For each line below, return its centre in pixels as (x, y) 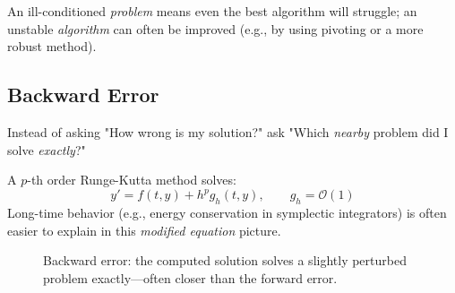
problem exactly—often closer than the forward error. (190, 277)
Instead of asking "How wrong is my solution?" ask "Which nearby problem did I (228, 131)
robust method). (52, 46)
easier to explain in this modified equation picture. (144, 230)
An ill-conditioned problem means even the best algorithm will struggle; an (212, 11)
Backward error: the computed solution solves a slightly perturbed (225, 260)
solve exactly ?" (47, 149)
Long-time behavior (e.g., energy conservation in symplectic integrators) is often (227, 213)
